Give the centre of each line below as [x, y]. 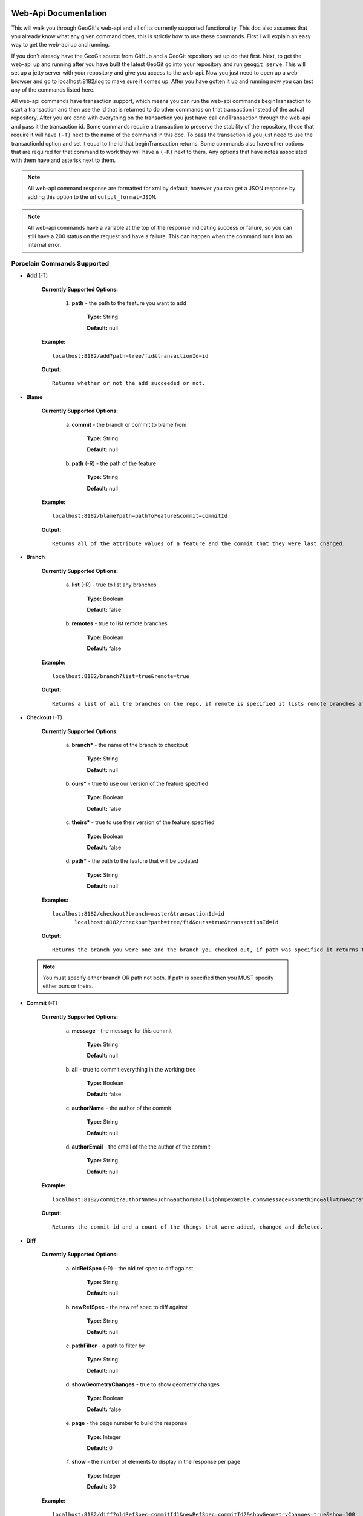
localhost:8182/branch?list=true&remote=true [121, 676]
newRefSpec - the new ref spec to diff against [129, 1307]
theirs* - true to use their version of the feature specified [143, 822]
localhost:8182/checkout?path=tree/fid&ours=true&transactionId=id [177, 922]
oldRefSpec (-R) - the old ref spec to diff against [132, 1268]
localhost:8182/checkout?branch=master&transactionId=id [139, 914]
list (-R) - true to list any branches [114, 585]
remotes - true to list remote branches [119, 623]
